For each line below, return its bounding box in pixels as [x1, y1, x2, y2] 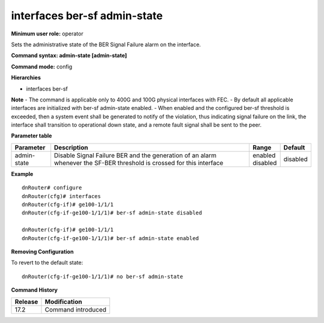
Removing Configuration [11, 248, 74, 255]
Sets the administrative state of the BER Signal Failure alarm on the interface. [11, 41, 201, 48]
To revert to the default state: [11, 259, 83, 267]
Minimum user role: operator [11, 30, 83, 37]
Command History [11, 286, 58, 294]
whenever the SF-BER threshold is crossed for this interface [54, 158, 224, 167]
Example [11, 170, 34, 177]
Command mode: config [11, 63, 73, 70]
